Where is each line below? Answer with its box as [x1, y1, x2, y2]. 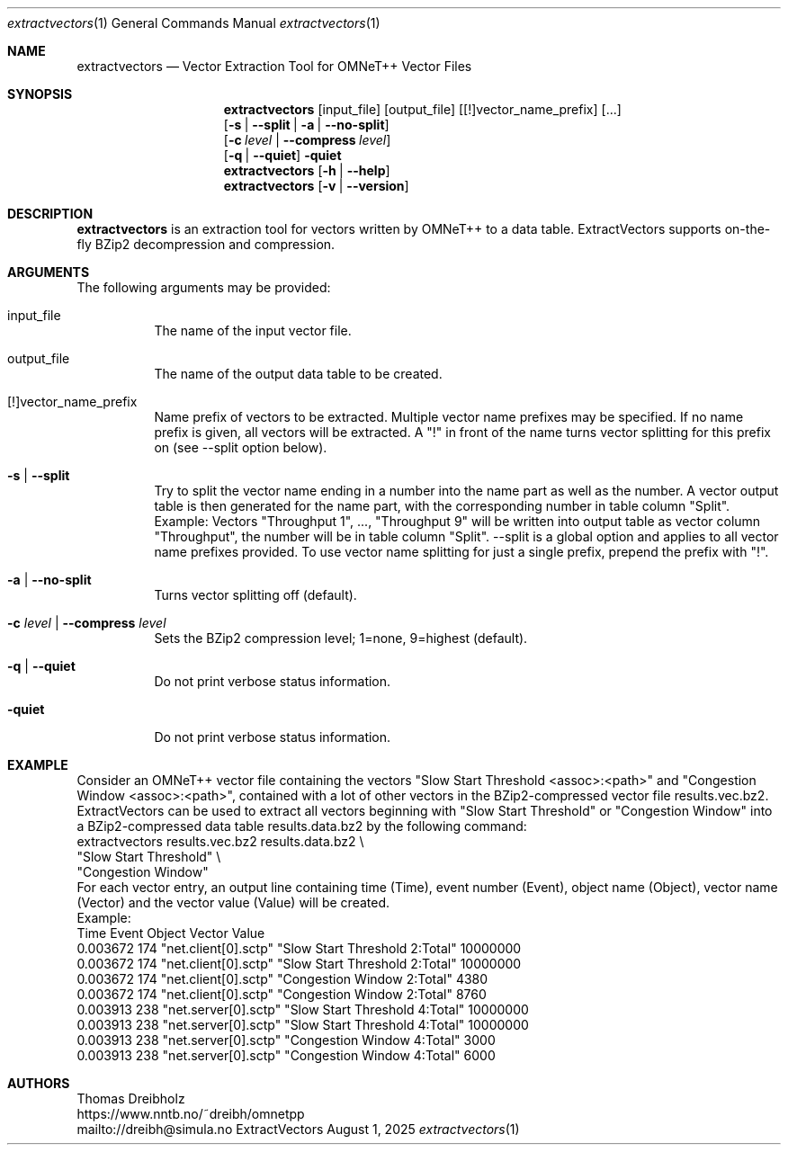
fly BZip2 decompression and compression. [76, 237, 336, 252]
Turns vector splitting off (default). [154, 587, 357, 603]
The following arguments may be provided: [76, 280, 331, 295]
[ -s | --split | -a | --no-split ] [223, 117, 390, 132]
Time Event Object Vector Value [76, 925, 265, 941]
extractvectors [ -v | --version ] [223, 178, 409, 193]
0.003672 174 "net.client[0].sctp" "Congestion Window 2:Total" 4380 [76, 971, 488, 987]
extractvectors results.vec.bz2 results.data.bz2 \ [76, 834, 364, 849]
